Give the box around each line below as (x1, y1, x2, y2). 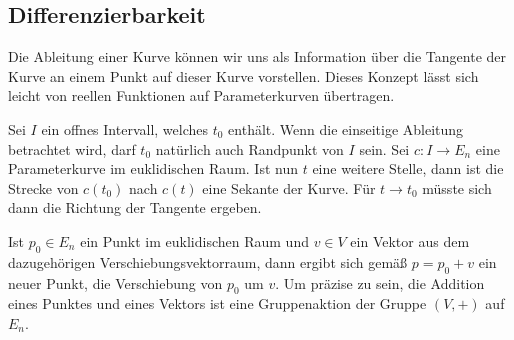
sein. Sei (359, 138, 410, 159)
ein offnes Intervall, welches (41, 118, 208, 139)
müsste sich (422, 177, 492, 198)
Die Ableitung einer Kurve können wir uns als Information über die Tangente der (8, 46, 507, 67)
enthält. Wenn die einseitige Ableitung (228, 118, 464, 139)
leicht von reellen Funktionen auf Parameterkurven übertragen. (8, 85, 395, 106)
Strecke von (8, 177, 79, 198)
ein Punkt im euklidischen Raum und (80, 230, 309, 251)
